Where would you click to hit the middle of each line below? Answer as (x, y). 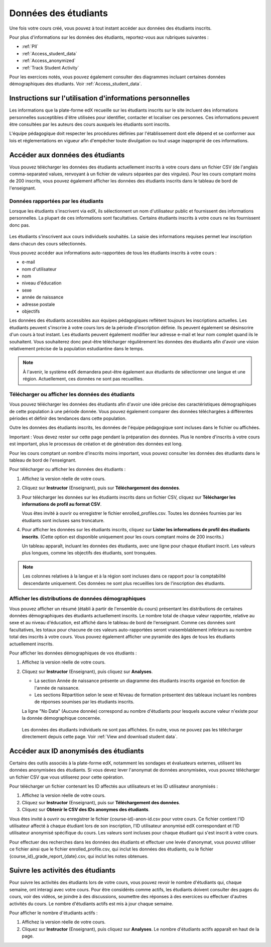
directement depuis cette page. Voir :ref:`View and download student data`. (100, 736)
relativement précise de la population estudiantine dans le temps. (77, 349)
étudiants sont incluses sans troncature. (63, 520)
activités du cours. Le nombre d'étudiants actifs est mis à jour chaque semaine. (91, 904)
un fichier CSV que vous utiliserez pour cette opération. (67, 777)
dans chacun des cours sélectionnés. (48, 243)
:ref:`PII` (30, 46)
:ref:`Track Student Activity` (50, 67)
